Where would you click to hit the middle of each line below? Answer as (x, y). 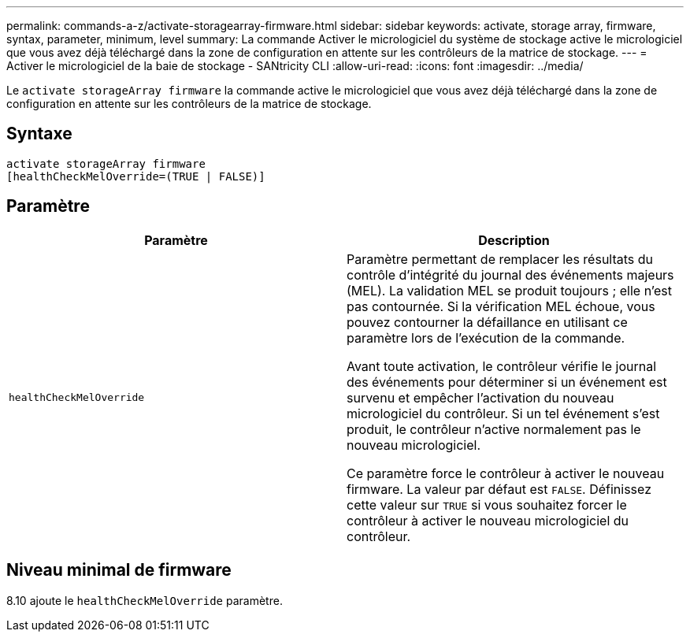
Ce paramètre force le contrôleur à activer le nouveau (506, 473)
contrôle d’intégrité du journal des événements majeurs (510, 274)
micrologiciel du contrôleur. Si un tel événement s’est (503, 413)
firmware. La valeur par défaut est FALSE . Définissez (499, 489)
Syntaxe (39, 134)
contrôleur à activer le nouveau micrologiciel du (488, 520)
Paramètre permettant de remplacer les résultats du (500, 259)
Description (514, 240)
